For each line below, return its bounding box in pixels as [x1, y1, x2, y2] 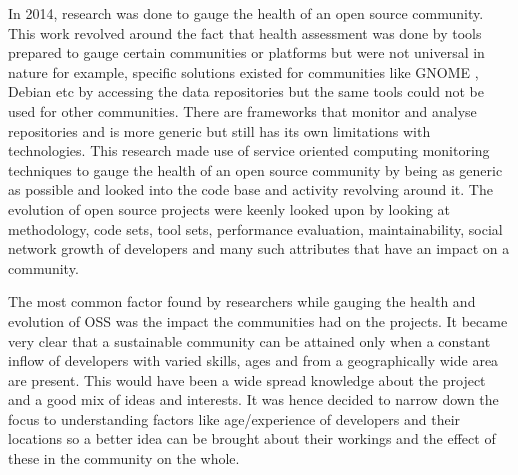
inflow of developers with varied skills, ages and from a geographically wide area [8, 350, 499, 371]
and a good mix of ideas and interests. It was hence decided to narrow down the [8, 389, 499, 410]
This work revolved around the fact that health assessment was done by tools [8, 22, 482, 43]
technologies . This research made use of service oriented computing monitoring [8, 140, 490, 161]
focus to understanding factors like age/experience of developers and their [8, 408, 461, 429]
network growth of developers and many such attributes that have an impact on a [8, 238, 510, 259]
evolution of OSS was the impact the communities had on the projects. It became [8, 310, 508, 331]
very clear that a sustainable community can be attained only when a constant [8, 330, 491, 351]
